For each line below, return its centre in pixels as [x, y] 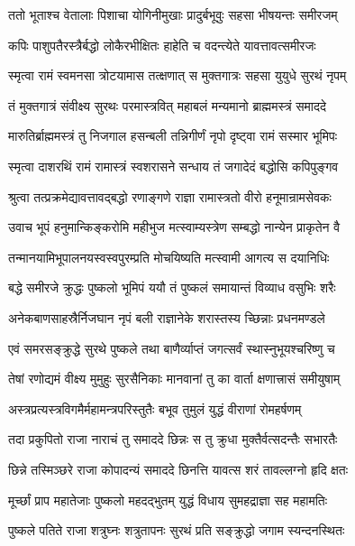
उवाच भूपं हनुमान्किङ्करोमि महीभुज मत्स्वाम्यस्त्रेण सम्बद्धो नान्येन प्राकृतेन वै [174, 227]
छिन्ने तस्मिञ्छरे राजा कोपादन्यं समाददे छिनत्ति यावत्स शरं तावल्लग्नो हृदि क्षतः [178, 469]
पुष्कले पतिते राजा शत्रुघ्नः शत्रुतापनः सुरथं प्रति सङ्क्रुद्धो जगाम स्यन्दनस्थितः [177, 530]
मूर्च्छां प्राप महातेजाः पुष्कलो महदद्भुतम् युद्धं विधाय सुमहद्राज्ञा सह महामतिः [168, 500]
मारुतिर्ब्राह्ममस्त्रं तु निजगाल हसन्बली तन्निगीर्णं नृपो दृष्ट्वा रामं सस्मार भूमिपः [173, 136]
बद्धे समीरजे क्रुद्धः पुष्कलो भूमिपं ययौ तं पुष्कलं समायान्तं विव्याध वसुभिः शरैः [172, 287]
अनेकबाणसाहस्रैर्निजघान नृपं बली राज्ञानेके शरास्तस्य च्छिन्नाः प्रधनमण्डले [167, 317]
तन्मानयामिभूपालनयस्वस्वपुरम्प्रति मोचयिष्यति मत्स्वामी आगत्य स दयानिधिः [169, 257]
